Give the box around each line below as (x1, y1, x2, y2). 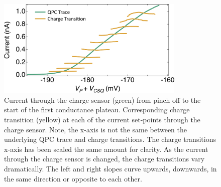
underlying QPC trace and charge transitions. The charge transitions (4, 134, 216, 144)
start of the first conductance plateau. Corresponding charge (4, 104, 190, 115)
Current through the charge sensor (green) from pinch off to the (4, 94, 201, 105)
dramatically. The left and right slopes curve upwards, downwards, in (4, 163, 217, 173)
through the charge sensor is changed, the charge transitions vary (4, 153, 205, 164)
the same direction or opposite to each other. (4, 173, 142, 183)
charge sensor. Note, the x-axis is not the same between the (4, 124, 187, 134)
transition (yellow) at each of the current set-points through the (4, 114, 200, 124)
